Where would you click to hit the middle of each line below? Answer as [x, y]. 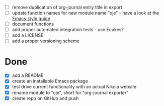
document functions [33, 24]
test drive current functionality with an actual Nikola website [74, 87]
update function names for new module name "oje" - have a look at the [86, 13]
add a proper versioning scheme [46, 41]
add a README [28, 75]
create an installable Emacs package [50, 81]
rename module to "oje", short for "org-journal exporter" [70, 92]
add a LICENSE [28, 35]
